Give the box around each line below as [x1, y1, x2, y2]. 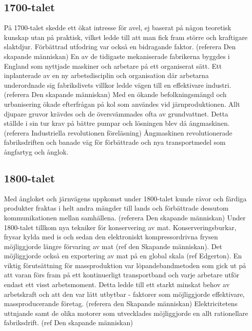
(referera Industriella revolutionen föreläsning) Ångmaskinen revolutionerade [4, 127, 233, 137]
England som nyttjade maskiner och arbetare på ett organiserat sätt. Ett [4, 60, 222, 71]
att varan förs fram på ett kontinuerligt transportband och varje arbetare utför [4, 270, 239, 280]
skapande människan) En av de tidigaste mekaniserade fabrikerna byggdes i [4, 51, 230, 61]
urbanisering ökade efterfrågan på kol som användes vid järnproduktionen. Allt [4, 98, 240, 109]
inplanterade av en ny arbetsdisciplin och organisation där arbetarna [4, 70, 209, 80]
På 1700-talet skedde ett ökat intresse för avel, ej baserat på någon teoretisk [4, 22, 232, 33]
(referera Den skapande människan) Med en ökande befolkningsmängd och [4, 89, 227, 99]
